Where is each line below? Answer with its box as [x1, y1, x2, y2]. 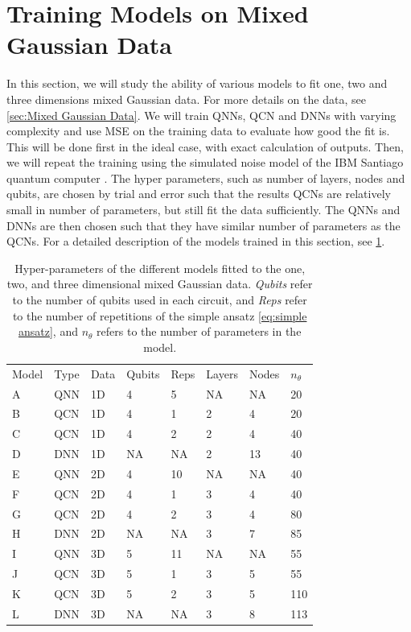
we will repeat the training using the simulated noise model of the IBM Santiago [6, 154, 404, 171]
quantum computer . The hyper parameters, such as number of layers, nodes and [6, 169, 405, 186]
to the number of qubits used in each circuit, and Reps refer [12, 291, 307, 308]
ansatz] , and [18, 323, 78, 340]
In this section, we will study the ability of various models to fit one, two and [6, 75, 388, 92]
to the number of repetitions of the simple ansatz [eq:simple [12, 307, 307, 324]
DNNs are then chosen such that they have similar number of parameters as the [6, 217, 401, 233]
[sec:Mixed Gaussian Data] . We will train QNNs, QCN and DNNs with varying [6, 106, 397, 123]
